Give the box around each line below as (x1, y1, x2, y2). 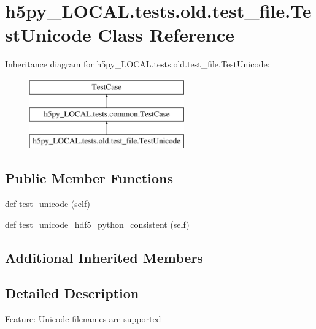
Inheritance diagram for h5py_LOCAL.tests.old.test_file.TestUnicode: (5, 58, 270, 70)
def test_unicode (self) (5, 197, 91, 210)
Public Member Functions (5, 168, 173, 187)
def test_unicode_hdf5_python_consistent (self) (5, 217, 190, 230)
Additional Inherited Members (5, 248, 203, 267)
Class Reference (98, 22, 234, 47)
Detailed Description (5, 284, 139, 303)
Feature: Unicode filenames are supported (5, 312, 161, 325)
